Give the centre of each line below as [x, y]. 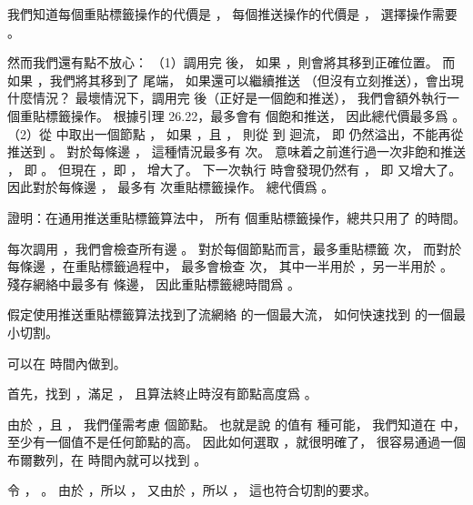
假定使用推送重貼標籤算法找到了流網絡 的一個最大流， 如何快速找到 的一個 [230, 314]
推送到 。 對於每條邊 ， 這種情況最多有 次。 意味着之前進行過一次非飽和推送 [236, 151]
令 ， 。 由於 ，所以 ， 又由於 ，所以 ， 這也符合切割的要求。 [192, 490]
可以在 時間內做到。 [67, 363]
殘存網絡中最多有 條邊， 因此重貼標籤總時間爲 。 [154, 283]
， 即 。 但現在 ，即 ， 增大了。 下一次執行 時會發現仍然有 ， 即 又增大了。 [235, 169]
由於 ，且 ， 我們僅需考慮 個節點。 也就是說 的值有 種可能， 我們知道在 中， [236, 424]
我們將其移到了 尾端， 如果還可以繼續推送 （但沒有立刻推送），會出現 [257, 80]
